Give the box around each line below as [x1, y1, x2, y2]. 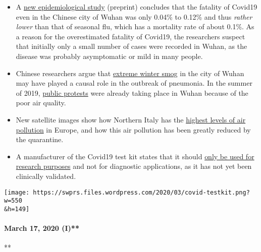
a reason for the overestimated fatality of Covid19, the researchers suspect [16, 31, 245, 41]
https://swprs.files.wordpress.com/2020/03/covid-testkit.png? [33, 188, 250, 196]
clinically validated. [16, 170, 76, 181]
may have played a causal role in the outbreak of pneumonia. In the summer [16, 78, 252, 88]
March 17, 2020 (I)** [4, 223, 79, 233]
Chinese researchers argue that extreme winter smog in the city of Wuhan [16, 68, 244, 78]
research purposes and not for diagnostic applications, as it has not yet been [16, 161, 252, 171]
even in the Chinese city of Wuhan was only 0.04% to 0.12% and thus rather [16, 11, 252, 22]
